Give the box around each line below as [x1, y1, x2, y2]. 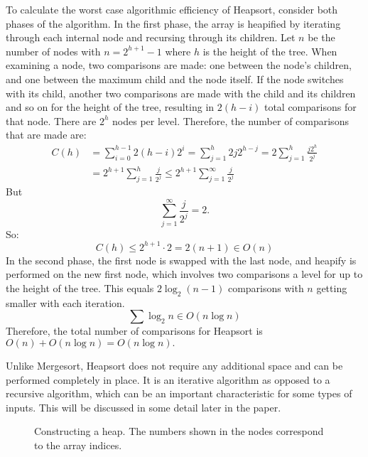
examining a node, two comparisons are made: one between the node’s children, [6, 58, 352, 72]
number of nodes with [6, 43, 101, 58]
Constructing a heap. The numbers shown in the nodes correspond [34, 424, 324, 439]
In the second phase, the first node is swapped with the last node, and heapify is [6, 252, 357, 267]
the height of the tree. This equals [6, 280, 154, 295]
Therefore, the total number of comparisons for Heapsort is [6, 323, 263, 338]
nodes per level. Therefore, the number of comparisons [112, 113, 349, 128]
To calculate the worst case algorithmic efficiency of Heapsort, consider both [6, 2, 338, 16]
